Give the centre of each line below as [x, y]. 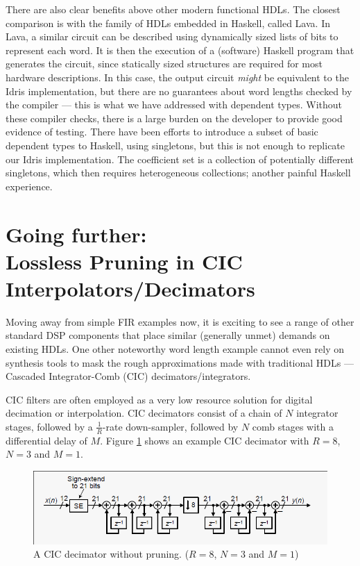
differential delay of [46, 440]
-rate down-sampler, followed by [170, 426]
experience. [29, 186]
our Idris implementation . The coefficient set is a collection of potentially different [180, 159]
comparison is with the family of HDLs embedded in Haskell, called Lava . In [168, 23]
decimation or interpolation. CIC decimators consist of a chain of [144, 413]
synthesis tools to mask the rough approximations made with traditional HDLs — [180, 362]
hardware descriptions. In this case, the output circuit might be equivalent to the [177, 77]
